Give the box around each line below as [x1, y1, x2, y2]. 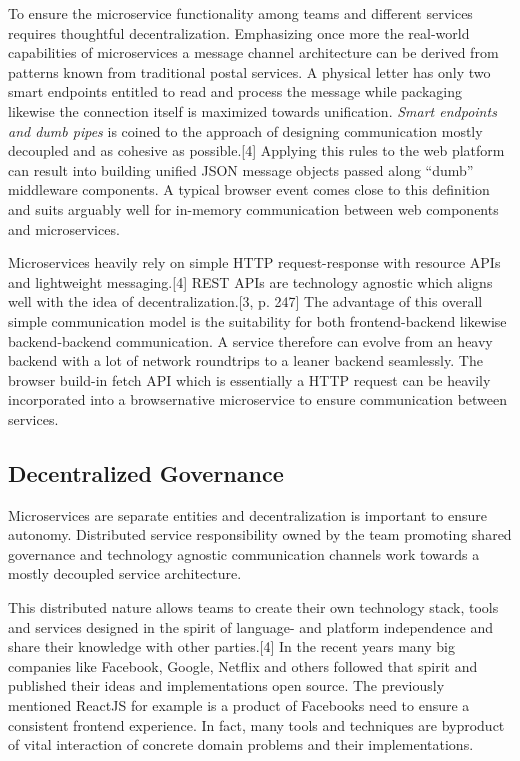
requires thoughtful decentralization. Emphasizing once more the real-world [8, 22, 470, 43]
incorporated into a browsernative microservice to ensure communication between [8, 389, 508, 410]
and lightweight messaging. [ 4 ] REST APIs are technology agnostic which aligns [8, 271, 493, 292]
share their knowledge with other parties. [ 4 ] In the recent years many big [8, 636, 455, 657]
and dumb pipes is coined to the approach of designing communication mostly [8, 120, 483, 141]
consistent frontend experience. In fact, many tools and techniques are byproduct [8, 714, 505, 735]
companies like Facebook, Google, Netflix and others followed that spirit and [8, 655, 478, 676]
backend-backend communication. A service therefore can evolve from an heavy [8, 330, 493, 351]
